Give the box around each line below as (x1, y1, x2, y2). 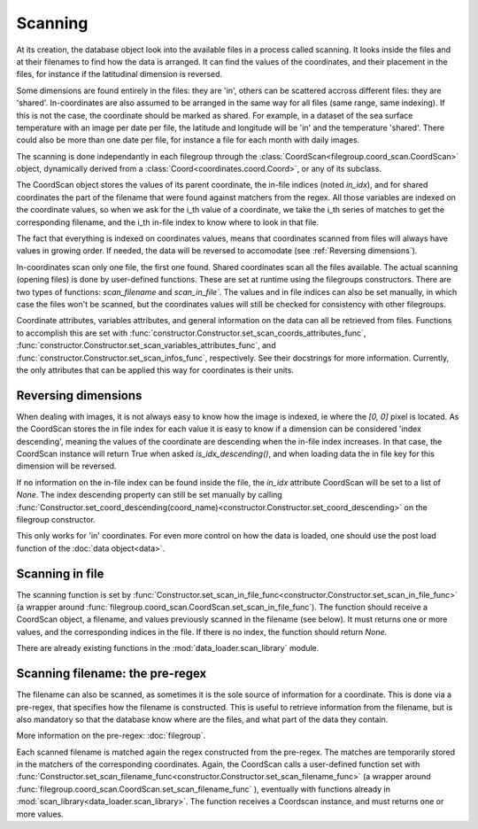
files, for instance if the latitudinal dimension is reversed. (16, 69, 223, 80)
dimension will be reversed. (16, 461, 117, 471)
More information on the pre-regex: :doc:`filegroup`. (16, 731, 206, 741)
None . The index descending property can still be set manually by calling (16, 490, 282, 500)
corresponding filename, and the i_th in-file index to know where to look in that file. (16, 217, 319, 228)
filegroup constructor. (16, 514, 96, 524)
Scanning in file (16, 566, 104, 581)
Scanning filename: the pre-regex (16, 666, 207, 681)
